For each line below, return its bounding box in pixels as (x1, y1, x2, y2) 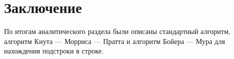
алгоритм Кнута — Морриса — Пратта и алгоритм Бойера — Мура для (4, 35, 225, 46)
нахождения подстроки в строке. (4, 45, 104, 56)
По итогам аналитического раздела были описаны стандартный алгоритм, (4, 26, 230, 36)
